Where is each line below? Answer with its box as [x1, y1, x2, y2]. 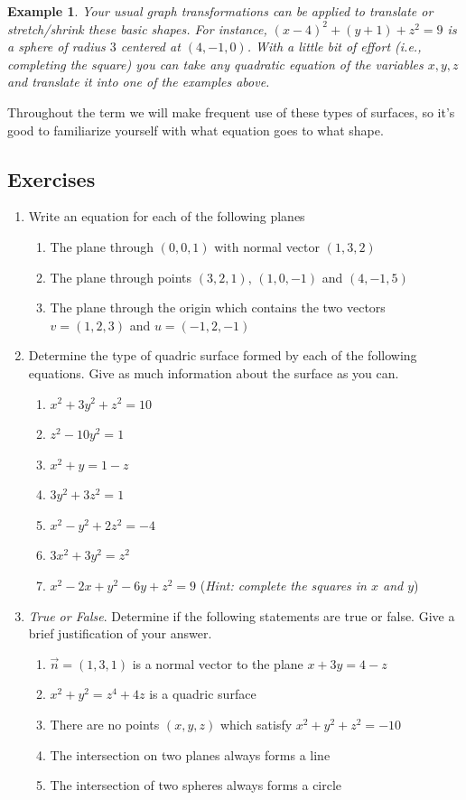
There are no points [50, 715, 160, 734]
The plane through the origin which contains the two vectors [50, 298, 386, 317]
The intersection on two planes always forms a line [50, 745, 331, 764]
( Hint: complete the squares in [200, 576, 367, 595]
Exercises [7, 164, 96, 192]
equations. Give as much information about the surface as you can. [28, 363, 399, 382]
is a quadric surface [149, 684, 256, 703]
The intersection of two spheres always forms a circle [50, 776, 342, 795]
